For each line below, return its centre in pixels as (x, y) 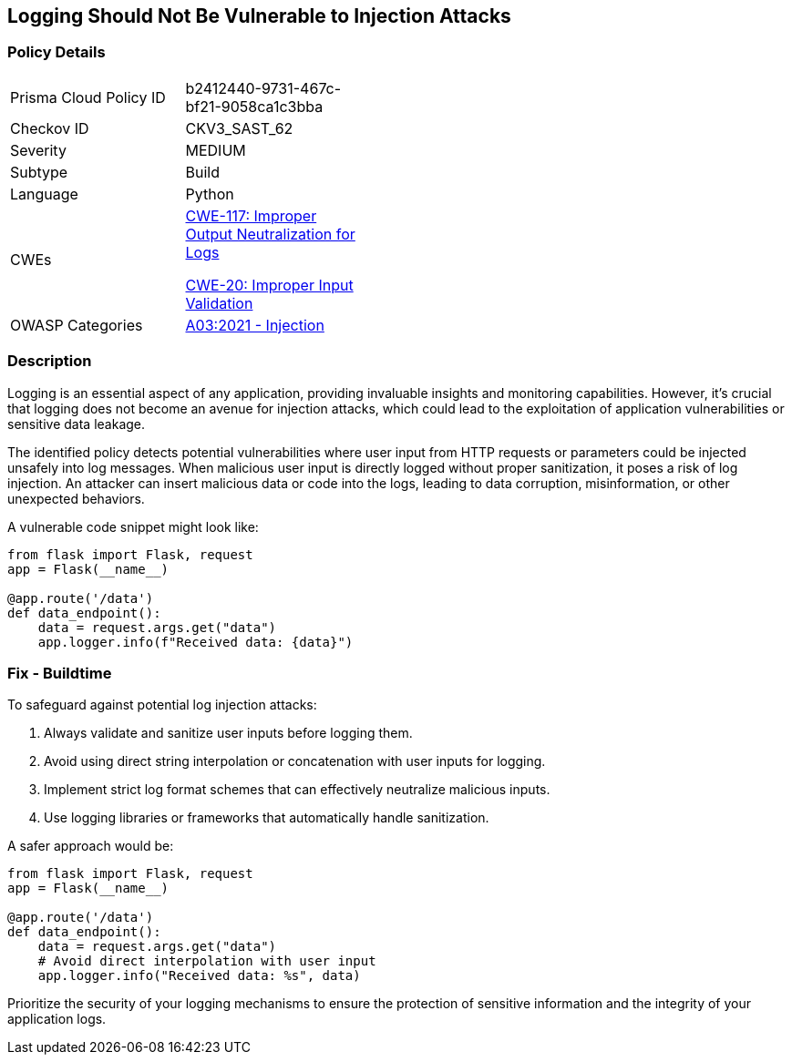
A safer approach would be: (91, 846)
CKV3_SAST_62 (239, 128)
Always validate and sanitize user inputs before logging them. (228, 733)
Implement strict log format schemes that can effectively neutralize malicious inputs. (297, 790)
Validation (219, 303)
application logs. (57, 1019)
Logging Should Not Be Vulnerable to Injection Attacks (259, 16)
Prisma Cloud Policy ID (88, 97)
